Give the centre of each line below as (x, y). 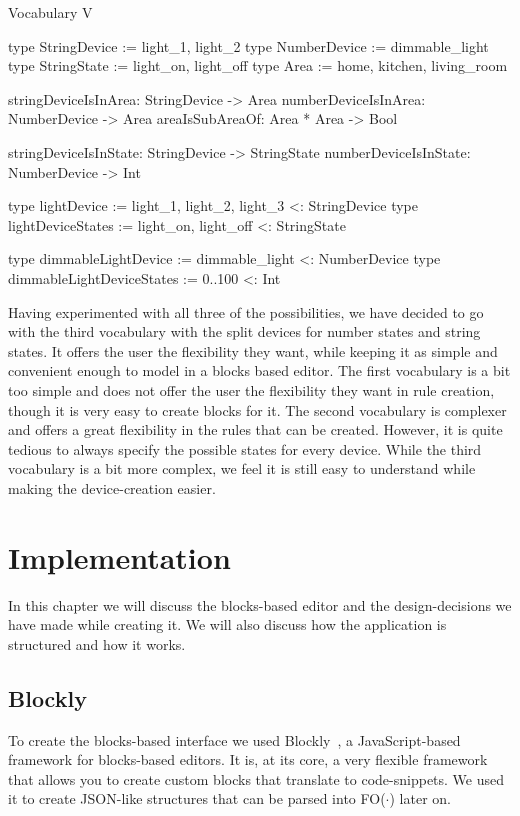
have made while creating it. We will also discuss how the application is (227, 624)
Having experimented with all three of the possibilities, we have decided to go (246, 311)
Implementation (119, 556)
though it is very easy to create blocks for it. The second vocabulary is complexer (257, 409)
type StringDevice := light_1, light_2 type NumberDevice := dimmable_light (248, 45)
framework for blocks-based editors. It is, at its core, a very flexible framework (248, 759)
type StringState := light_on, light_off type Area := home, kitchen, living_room (258, 65)
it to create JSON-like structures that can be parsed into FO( (197, 798)
